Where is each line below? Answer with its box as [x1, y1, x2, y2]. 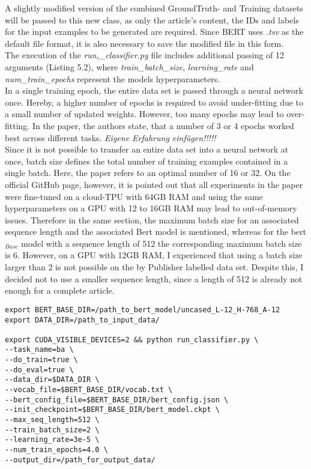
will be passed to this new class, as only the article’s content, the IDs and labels [5, 13, 299, 26]
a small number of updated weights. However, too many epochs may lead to [5, 107, 284, 120]
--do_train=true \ [5, 356, 78, 365]
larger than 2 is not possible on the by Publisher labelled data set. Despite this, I [5, 261, 304, 273]
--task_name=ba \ [5, 345, 74, 354]
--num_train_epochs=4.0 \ [5, 446, 108, 455]
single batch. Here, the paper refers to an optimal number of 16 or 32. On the [5, 166, 291, 179]
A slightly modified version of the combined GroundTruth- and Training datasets [5, 2, 303, 14]
